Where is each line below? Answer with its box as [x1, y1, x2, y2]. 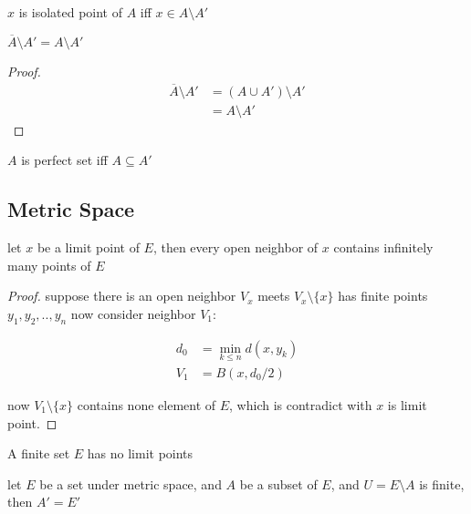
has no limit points [87, 444, 194, 463]
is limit [387, 395, 427, 414]
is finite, [419, 474, 465, 493]
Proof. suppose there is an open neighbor [7, 286, 236, 305]
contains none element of [77, 395, 216, 414]
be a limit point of [37, 238, 140, 257]
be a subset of [239, 474, 318, 493]
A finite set [7, 444, 70, 463]
